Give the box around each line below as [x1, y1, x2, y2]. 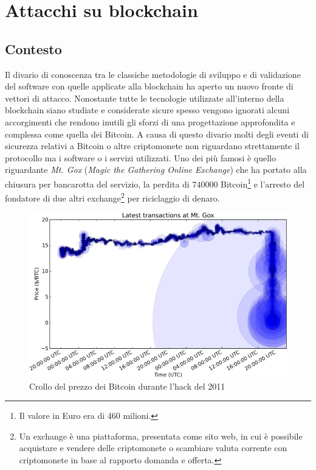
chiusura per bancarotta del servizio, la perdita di [5, 177, 190, 190]
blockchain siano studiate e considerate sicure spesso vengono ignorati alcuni [5, 103, 290, 116]
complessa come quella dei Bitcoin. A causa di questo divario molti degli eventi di [5, 127, 309, 140]
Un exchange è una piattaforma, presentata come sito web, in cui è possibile [19, 429, 303, 442]
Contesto [5, 39, 62, 58]
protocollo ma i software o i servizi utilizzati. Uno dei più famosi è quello [5, 151, 276, 164]
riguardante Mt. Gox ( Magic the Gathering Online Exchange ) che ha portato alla [5, 163, 307, 176]
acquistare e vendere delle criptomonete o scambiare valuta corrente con [19, 441, 287, 454]
